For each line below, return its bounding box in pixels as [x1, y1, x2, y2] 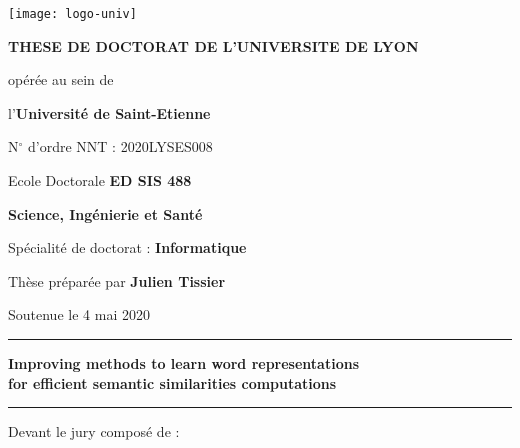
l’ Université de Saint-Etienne [8, 102, 211, 123]
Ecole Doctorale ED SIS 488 [8, 170, 192, 191]
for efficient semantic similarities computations [8, 372, 337, 393]
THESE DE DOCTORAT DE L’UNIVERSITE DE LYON [8, 35, 419, 56]
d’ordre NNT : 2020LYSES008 [27, 136, 213, 157]
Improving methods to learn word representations [8, 353, 360, 373]
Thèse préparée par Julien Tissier [8, 270, 226, 291]
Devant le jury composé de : [8, 421, 180, 442]
